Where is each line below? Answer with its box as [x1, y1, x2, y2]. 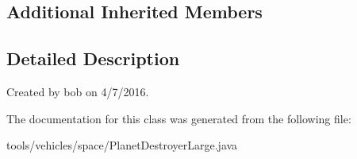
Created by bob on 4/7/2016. [6, 83, 149, 99]
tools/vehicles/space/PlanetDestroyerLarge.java [6, 137, 238, 153]
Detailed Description [6, 46, 180, 71]
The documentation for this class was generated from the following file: [6, 110, 351, 126]
